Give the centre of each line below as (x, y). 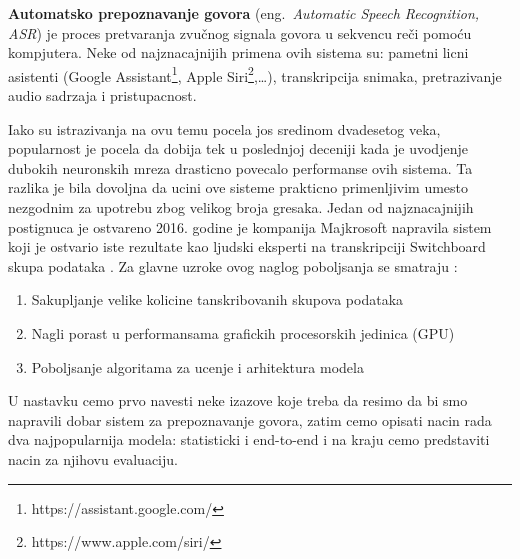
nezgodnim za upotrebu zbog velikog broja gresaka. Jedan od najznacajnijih (241, 207)
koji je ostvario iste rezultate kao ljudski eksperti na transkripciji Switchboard (247, 246)
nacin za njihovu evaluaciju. (93, 458)
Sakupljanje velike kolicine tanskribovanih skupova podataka (217, 299)
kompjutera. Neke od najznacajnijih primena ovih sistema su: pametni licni (238, 52)
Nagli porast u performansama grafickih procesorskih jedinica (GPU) (243, 332)
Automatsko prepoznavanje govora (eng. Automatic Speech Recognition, (244, 13)
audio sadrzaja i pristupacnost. (102, 95)
